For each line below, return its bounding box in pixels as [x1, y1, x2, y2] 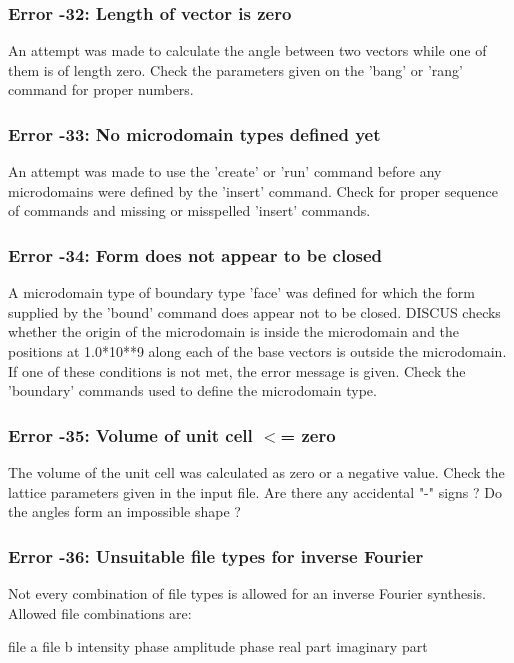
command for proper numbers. [8, 79, 194, 100]
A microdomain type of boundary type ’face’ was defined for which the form [8, 282, 475, 303]
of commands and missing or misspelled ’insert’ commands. [8, 200, 371, 221]
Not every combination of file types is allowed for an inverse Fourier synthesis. [8, 583, 487, 603]
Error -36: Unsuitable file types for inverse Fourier [8, 543, 424, 568]
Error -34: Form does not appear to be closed [8, 242, 383, 267]
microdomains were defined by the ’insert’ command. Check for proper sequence [8, 180, 499, 201]
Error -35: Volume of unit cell [8, 422, 253, 447]
